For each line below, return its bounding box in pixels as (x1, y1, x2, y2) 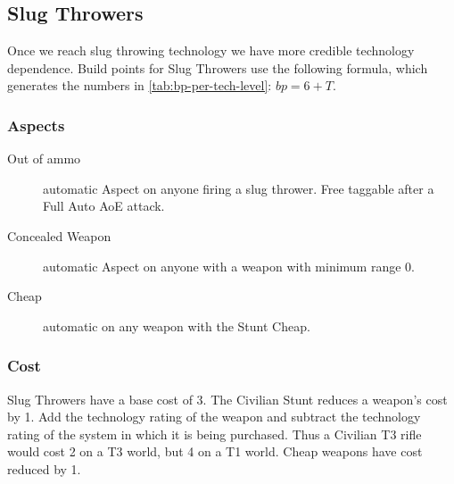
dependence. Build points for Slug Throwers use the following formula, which (7, 58, 428, 77)
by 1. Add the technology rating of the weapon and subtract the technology (7, 407, 421, 426)
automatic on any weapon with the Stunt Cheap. (43, 316, 310, 335)
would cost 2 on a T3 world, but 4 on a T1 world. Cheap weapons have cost (7, 442, 423, 461)
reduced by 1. (7, 459, 81, 478)
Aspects (7, 113, 65, 136)
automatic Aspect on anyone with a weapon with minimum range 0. (43, 256, 415, 275)
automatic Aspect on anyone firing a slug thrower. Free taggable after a (43, 179, 434, 197)
